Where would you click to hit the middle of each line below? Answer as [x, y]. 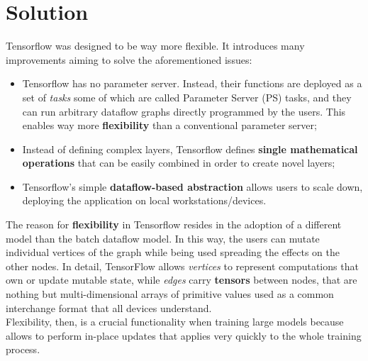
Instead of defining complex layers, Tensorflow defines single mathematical [190, 149]
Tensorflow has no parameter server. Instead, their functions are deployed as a [192, 83]
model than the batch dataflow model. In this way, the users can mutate [163, 238]
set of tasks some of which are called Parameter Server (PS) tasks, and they [187, 97]
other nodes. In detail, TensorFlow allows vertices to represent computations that [182, 266]
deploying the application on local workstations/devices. [144, 200]
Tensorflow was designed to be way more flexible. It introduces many [155, 46]
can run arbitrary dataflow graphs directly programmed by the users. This [184, 111]
